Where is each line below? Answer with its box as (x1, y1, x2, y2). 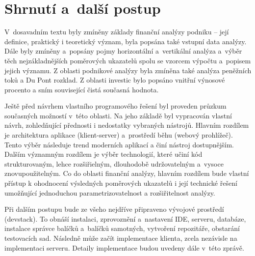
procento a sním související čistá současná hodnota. (4, 84, 159, 94)
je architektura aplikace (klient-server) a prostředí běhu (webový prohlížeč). (4, 130, 233, 140)
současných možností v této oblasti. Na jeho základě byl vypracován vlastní (4, 110, 232, 120)
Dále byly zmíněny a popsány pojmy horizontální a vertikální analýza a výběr (4, 46, 242, 56)
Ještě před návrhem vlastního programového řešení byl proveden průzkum (4, 101, 227, 111)
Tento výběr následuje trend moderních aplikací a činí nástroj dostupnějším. (4, 139, 234, 149)
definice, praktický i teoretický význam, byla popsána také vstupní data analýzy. (4, 36, 247, 46)
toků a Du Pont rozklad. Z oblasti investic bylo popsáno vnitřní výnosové (4, 75, 225, 85)
